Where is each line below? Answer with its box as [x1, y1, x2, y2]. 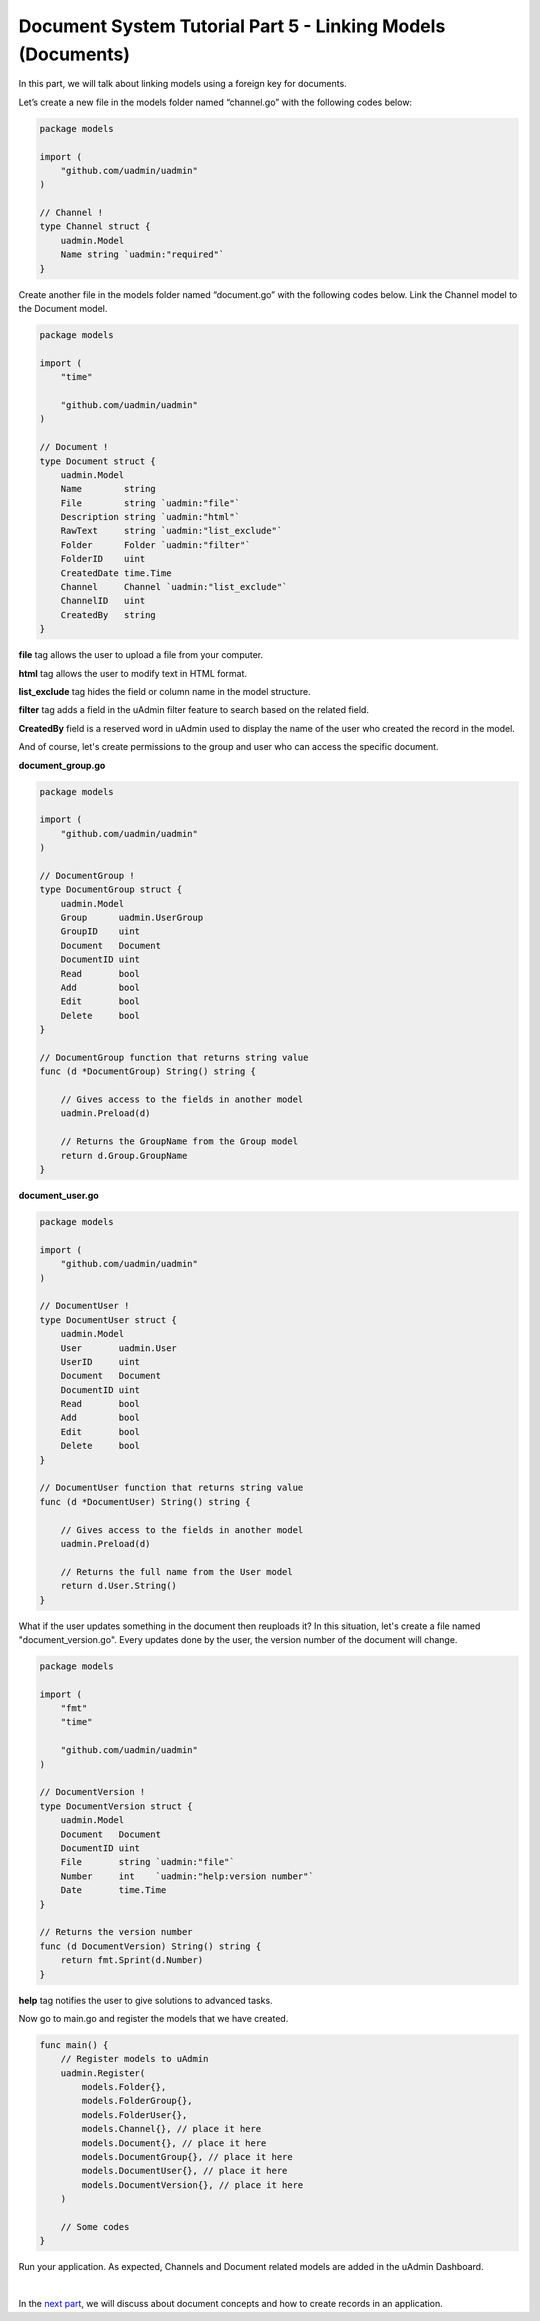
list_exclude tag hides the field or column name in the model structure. [18, 685, 311, 697]
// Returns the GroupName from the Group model [60, 1136, 299, 1147]
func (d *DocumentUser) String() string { [39, 1496, 251, 1507]
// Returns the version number [39, 1926, 194, 1938]
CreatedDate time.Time [60, 567, 172, 579]
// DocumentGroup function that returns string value [39, 1051, 309, 1063]
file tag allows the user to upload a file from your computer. [18, 649, 264, 661]
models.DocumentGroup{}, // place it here [81, 2151, 294, 2162]
